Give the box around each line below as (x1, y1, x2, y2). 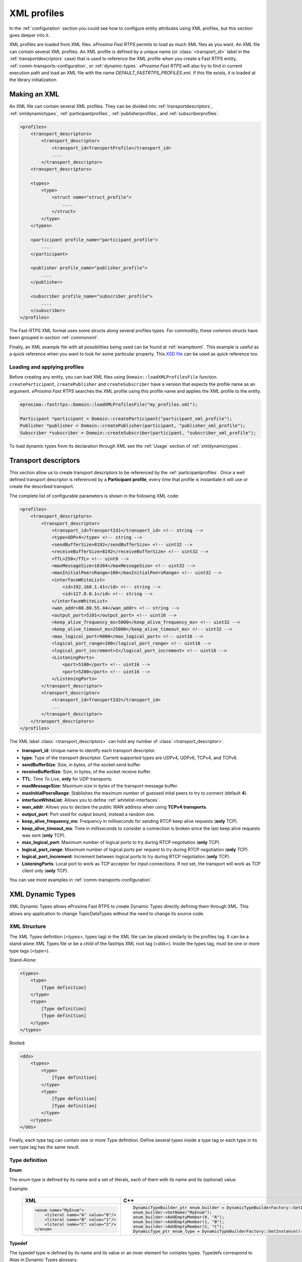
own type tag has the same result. (9, 1144, 80, 1150)
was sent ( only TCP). (22, 832, 66, 838)
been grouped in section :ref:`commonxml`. (9, 335, 99, 341)
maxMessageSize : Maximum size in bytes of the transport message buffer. (22, 783, 179, 789)
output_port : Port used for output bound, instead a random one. (22, 811, 156, 817)
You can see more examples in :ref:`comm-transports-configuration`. (9, 877, 153, 883)
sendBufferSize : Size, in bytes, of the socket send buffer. (22, 762, 141, 768)
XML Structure (9, 923, 46, 930)
